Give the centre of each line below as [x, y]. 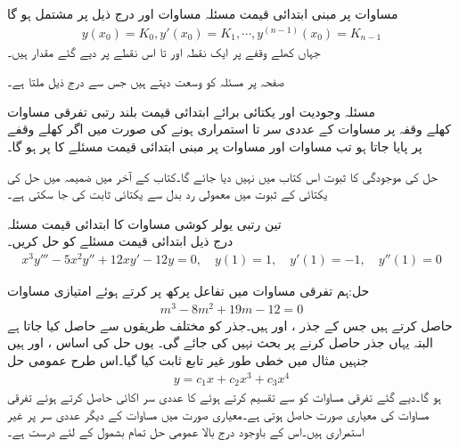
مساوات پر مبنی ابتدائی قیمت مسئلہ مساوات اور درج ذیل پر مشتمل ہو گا [203, 13]
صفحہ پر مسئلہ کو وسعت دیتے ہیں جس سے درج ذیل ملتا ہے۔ [146, 81]
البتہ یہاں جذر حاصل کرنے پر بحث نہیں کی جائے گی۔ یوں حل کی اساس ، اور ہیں [220, 342]
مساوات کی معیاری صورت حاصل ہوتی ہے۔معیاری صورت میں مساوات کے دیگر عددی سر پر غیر [218, 414]
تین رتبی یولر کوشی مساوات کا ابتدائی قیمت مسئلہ [144, 223]
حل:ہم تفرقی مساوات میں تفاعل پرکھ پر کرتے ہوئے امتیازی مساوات [189, 291]
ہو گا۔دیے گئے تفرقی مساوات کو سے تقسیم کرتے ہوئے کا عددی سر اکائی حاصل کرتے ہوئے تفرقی [224, 397]
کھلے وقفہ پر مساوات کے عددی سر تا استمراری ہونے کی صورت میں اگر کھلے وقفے [229, 129]
